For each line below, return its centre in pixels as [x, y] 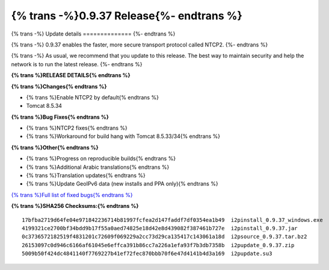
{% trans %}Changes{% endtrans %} [59, 86]
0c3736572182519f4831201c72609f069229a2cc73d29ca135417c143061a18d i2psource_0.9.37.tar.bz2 [164, 237]
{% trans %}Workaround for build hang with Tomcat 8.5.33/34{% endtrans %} [123, 136]
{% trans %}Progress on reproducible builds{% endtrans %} [101, 159]
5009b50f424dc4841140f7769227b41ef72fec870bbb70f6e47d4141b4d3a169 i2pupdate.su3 [147, 254]
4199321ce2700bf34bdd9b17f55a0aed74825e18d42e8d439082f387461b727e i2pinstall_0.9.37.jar [160, 228]
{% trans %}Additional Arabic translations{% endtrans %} [98, 167]
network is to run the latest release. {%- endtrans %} [77, 64]
